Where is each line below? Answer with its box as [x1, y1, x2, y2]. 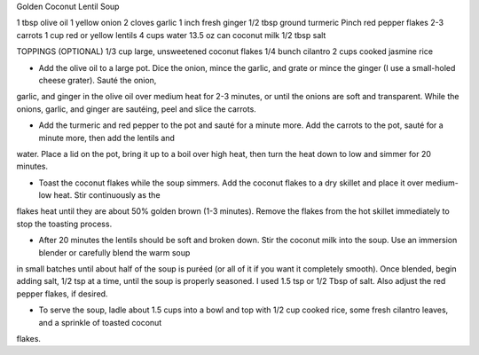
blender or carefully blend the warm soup [38, 247, 191, 257]
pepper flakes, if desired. [16, 288, 108, 299]
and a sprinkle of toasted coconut [38, 317, 162, 327]
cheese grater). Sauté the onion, [38, 75, 157, 85]
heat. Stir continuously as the [53, 190, 161, 201]
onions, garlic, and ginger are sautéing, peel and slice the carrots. [16, 103, 256, 114]
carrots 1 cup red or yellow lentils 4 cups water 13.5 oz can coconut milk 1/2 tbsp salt [16, 29, 326, 40]
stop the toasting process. [16, 218, 113, 229]
